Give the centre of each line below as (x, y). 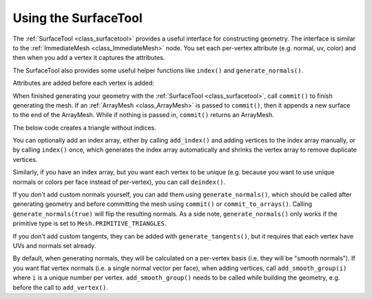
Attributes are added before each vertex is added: (83, 83)
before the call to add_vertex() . (60, 287)
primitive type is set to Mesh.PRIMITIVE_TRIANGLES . (90, 223)
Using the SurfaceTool (77, 18)
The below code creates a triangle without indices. (84, 127)
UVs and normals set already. (54, 245)
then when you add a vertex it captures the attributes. (89, 58)
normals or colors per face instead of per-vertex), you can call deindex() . (119, 182)
